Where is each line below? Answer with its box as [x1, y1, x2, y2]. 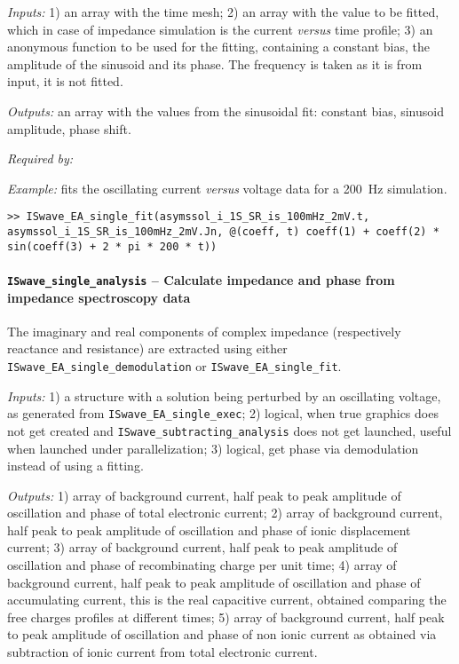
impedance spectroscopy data [7, 288, 191, 306]
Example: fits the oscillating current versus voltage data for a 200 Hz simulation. [7, 178, 447, 197]
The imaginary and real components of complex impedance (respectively [7, 321, 401, 340]
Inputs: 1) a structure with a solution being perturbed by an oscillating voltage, [7, 386, 441, 405]
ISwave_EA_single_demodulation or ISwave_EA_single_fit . [7, 356, 342, 375]
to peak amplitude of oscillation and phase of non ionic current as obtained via [7, 625, 437, 644]
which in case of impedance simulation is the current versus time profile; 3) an [7, 20, 433, 38]
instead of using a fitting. [7, 456, 144, 475]
